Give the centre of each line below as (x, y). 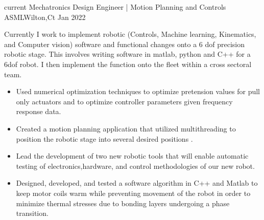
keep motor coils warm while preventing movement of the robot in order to (133, 193)
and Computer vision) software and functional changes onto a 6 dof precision (125, 44)
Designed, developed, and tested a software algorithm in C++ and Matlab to (137, 183)
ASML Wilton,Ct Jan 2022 (45, 17)
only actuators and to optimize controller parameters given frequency (124, 101)
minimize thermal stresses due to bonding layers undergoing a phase (123, 203)
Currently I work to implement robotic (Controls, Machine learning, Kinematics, (130, 34)
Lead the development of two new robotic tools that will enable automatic (132, 156)
